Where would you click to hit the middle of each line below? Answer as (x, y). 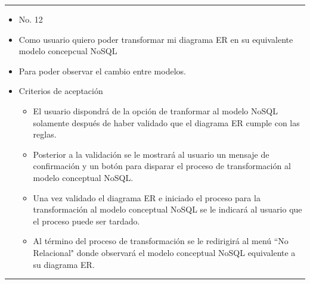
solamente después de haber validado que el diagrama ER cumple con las (166, 122)
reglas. (45, 134)
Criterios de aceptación (61, 91)
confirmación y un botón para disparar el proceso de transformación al (162, 166)
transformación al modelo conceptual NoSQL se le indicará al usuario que (168, 209)
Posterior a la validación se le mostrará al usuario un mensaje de (151, 154)
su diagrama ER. (64, 264)
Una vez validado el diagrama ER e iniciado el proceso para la (147, 197)
